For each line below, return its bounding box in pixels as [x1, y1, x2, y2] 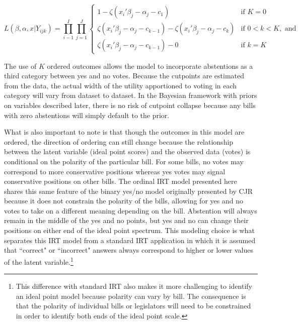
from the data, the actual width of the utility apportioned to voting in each [4, 80, 237, 90]
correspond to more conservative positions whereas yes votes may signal [4, 166, 226, 176]
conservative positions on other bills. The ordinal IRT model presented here [4, 176, 237, 186]
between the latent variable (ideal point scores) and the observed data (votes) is [4, 146, 251, 157]
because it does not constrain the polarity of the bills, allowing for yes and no [4, 195, 243, 206]
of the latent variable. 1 [4, 255, 73, 267]
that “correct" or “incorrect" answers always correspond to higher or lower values [4, 245, 254, 255]
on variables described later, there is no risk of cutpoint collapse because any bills [4, 99, 256, 110]
